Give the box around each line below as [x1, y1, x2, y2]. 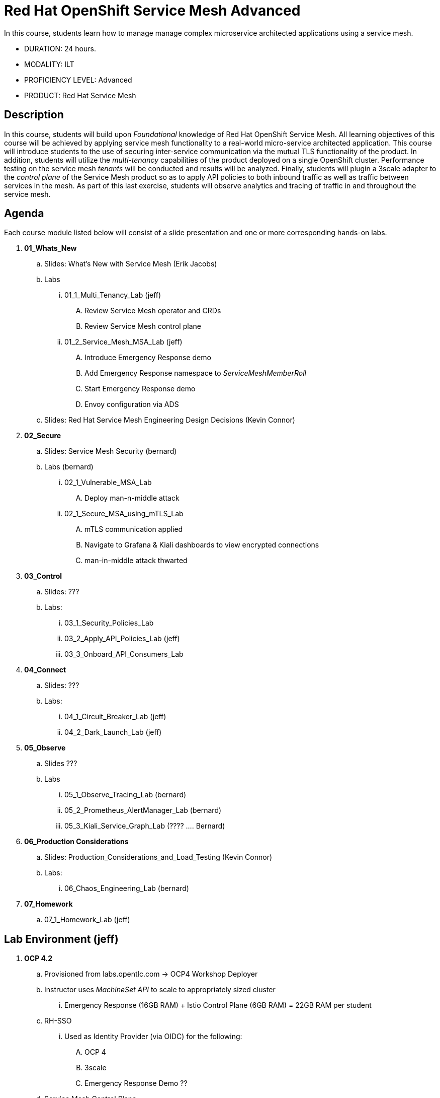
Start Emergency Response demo [84, 384, 196, 393]
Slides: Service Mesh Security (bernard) [44, 447, 177, 456]
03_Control [24, 572, 62, 581]
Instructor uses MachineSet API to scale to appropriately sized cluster [44, 985, 276, 994]
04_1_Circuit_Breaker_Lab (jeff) [64, 712, 166, 721]
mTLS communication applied [84, 525, 183, 534]
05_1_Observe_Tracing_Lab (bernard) [64, 790, 187, 799]
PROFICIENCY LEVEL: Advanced [24, 75, 132, 84]
